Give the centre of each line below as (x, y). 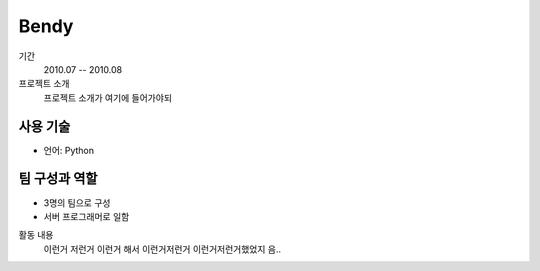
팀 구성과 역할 (58, 178)
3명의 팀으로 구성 (77, 202)
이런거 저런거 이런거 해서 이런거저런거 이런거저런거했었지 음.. (162, 249)
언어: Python (69, 150)
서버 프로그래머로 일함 (86, 216)
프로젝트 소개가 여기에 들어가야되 (108, 97)
